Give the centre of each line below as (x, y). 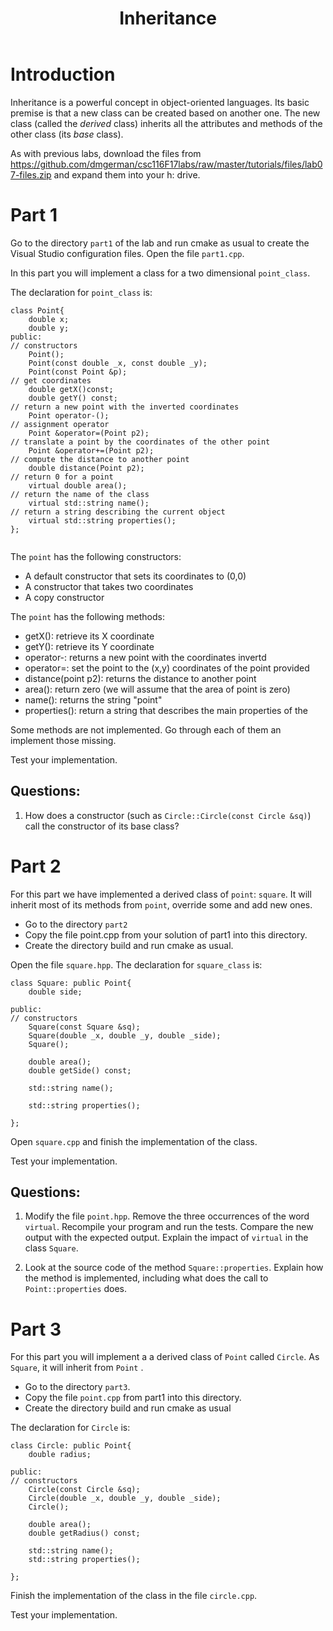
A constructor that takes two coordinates (109, 586)
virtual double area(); (78, 485)
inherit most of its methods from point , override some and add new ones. (161, 904)
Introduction (63, 74)
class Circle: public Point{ (71, 1446)
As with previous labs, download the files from (106, 153)
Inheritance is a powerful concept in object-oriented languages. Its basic (160, 102)
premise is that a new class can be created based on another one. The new (165, 113)
